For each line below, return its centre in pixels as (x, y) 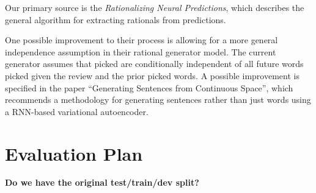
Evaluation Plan (74, 153)
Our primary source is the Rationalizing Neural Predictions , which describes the (155, 7)
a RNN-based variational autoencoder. (77, 111)
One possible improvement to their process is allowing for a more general (141, 40)
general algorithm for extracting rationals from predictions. (116, 19)
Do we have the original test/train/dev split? (102, 182)
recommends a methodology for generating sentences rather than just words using (158, 100)
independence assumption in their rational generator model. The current (141, 51)
